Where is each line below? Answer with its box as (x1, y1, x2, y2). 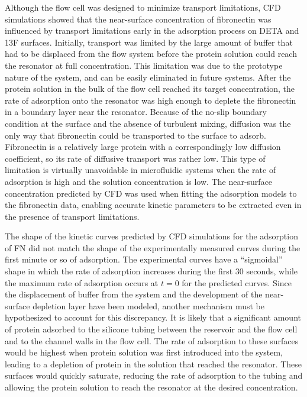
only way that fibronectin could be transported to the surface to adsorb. (5, 129, 266, 141)
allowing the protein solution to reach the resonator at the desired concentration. (5, 381, 298, 393)
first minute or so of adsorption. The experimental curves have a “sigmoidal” (5, 253, 283, 265)
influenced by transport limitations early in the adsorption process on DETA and (5, 24, 299, 37)
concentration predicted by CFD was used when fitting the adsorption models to (5, 187, 297, 199)
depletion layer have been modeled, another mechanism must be (33, 299, 264, 312)
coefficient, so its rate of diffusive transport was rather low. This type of (5, 152, 266, 164)
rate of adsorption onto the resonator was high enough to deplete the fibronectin (5, 94, 296, 106)
